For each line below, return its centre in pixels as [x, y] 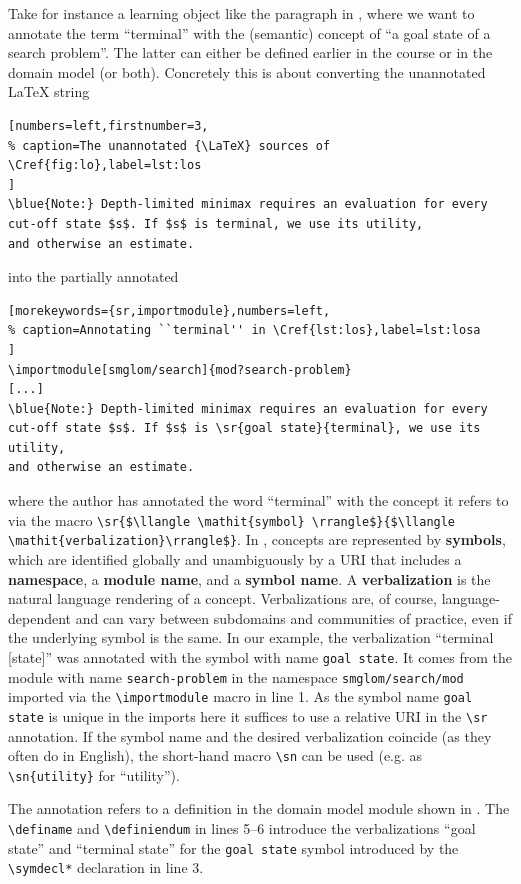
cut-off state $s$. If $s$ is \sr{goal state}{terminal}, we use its [244, 428]
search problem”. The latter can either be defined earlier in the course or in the [250, 52]
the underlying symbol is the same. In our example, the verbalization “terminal [251, 637]
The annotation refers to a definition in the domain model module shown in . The [259, 808]
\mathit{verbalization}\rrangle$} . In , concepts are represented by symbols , [257, 539]
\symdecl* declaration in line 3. [106, 867]
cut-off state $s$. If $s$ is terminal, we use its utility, [216, 223]
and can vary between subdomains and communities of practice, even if [293, 617]
